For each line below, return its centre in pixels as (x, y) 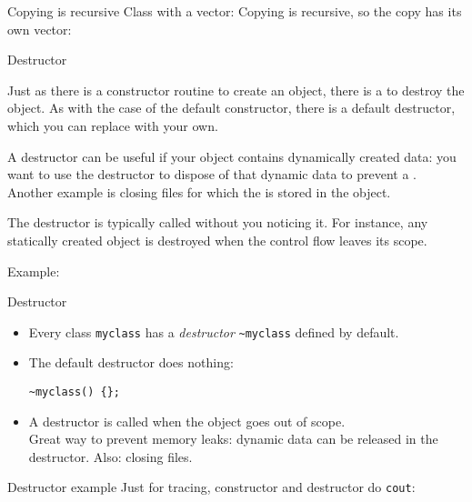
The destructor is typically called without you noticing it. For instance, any (218, 222)
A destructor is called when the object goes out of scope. (187, 421)
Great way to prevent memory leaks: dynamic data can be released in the (233, 439)
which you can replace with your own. (113, 125)
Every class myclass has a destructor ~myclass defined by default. (214, 331)
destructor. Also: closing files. (110, 456)
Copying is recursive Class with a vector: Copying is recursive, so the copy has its (235, 11)
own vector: (40, 29)
